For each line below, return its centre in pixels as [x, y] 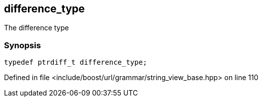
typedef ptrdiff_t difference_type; [76, 62]
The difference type [36, 28]
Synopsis [22, 45]
